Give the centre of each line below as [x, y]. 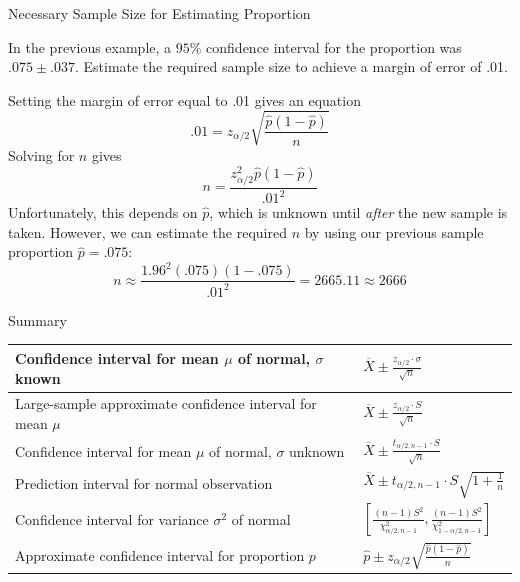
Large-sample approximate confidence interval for [166, 403]
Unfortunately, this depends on [103, 212]
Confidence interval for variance [112, 519]
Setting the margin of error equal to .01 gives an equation [184, 99]
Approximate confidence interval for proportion [160, 554]
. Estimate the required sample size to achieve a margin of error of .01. [291, 66]
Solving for [41, 154]
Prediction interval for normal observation [144, 483]
